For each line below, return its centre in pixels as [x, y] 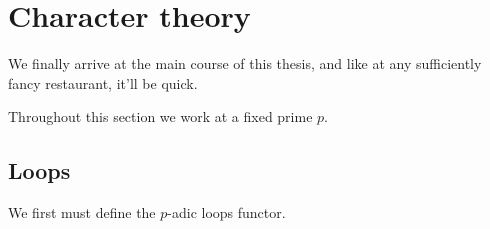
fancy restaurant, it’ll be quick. [103, 82]
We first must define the [82, 212]
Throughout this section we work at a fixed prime [160, 116]
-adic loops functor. [226, 212]
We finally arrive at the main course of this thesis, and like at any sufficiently [245, 63]
